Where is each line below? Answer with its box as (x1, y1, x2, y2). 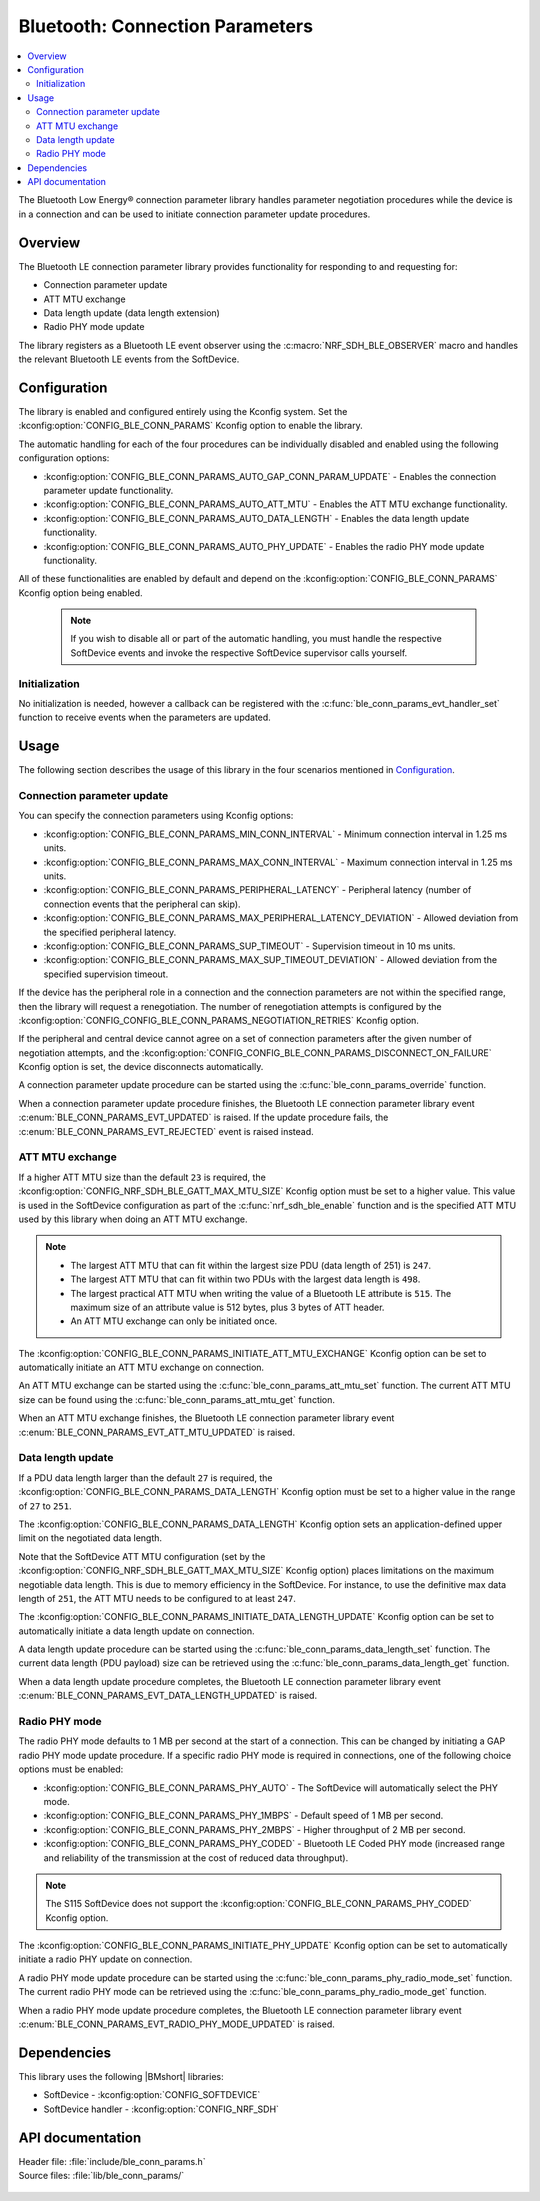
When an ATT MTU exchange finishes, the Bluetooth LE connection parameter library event (18, 1412, 395, 1424)
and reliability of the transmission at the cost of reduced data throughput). (43, 1851, 349, 1864)
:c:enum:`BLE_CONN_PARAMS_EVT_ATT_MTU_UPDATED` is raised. (18, 1426, 295, 1438)
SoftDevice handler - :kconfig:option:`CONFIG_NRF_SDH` (43, 2103, 280, 2115)
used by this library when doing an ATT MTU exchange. (18, 1213, 249, 1225)
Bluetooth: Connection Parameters (18, 15, 314, 37)
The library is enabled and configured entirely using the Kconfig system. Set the (18, 406, 348, 417)
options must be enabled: (18, 1763, 124, 1775)
